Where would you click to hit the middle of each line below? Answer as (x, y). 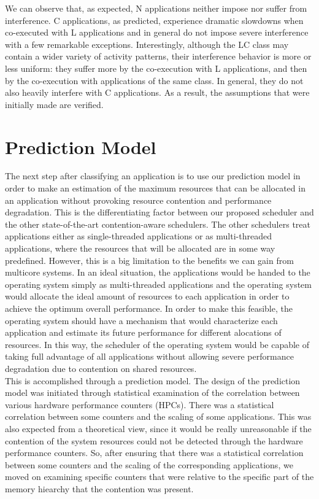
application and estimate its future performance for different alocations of (143, 332)
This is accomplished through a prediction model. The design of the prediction (153, 380)
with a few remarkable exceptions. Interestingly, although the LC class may (147, 44)
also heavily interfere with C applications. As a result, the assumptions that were (157, 92)
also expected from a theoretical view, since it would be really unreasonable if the (158, 428)
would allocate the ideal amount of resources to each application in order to (147, 296)
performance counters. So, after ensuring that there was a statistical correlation (154, 453)
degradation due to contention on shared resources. (101, 368)
